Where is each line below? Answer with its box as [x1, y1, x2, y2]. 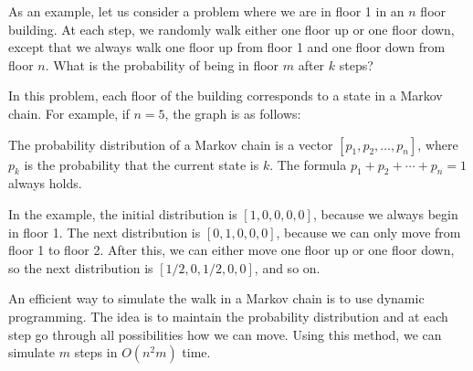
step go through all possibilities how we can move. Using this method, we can [8, 324, 442, 344]
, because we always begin [312, 204, 458, 223]
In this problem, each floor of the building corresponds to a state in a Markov [8, 86, 443, 105]
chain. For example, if [8, 103, 130, 122]
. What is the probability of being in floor [45, 55, 279, 74]
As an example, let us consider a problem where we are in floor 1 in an [8, 2, 405, 20]
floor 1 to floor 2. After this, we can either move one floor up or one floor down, [8, 240, 455, 260]
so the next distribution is [8, 258, 153, 277]
